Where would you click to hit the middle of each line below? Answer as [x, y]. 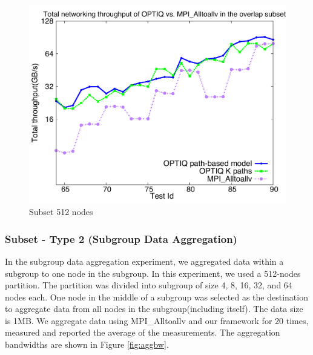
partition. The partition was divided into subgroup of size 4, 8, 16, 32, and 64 [149, 285]
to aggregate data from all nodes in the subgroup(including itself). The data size [154, 309]
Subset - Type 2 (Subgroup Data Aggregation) [121, 238]
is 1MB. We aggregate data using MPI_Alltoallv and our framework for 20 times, [157, 320]
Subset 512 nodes [61, 212]
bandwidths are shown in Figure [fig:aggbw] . [87, 344]
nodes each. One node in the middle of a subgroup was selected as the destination [156, 297]
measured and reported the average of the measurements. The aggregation [143, 332]
